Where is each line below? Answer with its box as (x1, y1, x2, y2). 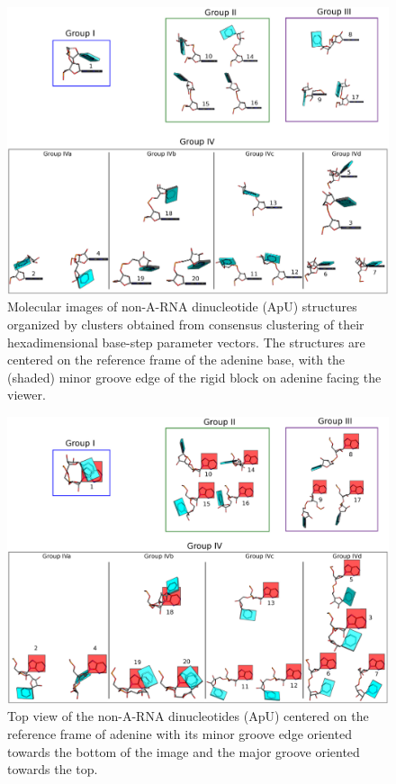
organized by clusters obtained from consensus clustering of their (7, 315, 364, 334)
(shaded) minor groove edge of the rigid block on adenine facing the (7, 367, 382, 386)
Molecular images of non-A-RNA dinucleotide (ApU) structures (7, 297, 357, 316)
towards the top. (7, 760, 98, 779)
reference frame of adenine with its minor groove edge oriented (7, 725, 352, 743)
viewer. (7, 385, 46, 404)
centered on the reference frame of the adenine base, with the (7, 350, 346, 369)
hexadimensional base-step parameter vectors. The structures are (7, 332, 365, 351)
